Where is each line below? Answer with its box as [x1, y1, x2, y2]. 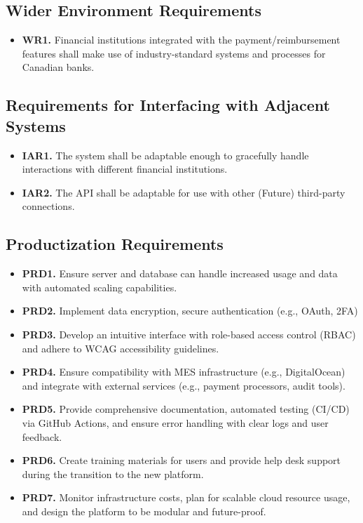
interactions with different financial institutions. [22, 161, 228, 176]
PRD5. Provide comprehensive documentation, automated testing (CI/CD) [22, 402, 350, 416]
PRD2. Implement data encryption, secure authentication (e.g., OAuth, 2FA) [22, 303, 358, 318]
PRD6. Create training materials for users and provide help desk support [22, 453, 341, 468]
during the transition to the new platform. [22, 466, 204, 481]
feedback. [22, 429, 62, 444]
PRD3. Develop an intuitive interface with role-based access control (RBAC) [22, 326, 356, 341]
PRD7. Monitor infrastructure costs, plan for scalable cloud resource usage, [22, 490, 350, 505]
